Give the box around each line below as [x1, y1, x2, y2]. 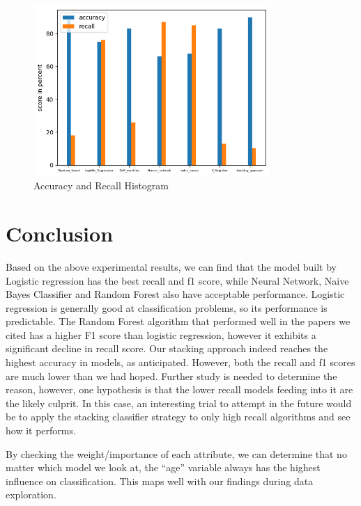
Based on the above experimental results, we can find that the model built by [6, 259, 337, 274]
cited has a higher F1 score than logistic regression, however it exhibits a [6, 327, 316, 342]
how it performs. [6, 423, 76, 438]
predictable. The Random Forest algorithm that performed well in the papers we [6, 314, 351, 329]
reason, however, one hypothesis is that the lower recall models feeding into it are [6, 382, 353, 397]
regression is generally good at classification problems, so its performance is [6, 300, 328, 315]
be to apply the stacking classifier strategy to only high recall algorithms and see [6, 409, 351, 424]
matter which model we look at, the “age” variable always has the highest [6, 460, 321, 475]
